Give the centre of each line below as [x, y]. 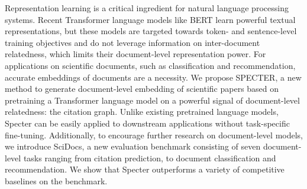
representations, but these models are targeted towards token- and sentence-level [151, 31]
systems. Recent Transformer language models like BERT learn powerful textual [150, 19]
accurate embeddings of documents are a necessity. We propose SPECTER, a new [153, 77]
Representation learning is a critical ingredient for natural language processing [147, 8]
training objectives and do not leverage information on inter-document [133, 42]
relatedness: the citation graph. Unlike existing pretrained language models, [142, 112]
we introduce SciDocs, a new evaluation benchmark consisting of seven [133, 146]
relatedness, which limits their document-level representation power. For [135, 54]
